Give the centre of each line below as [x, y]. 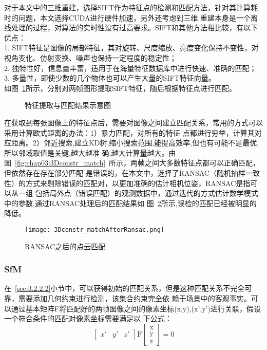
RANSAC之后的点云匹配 [65, 246]
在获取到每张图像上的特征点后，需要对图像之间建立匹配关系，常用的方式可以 [133, 122]
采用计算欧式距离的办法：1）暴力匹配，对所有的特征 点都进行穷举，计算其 [129, 132]
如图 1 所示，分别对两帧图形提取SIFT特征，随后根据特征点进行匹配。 [120, 88]
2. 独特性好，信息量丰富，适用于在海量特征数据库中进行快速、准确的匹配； [130, 68]
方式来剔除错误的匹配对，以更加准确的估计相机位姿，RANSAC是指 [138, 183]
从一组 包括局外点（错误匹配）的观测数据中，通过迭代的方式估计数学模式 [135, 193]
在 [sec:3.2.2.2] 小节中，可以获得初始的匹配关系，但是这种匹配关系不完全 [125, 288]
